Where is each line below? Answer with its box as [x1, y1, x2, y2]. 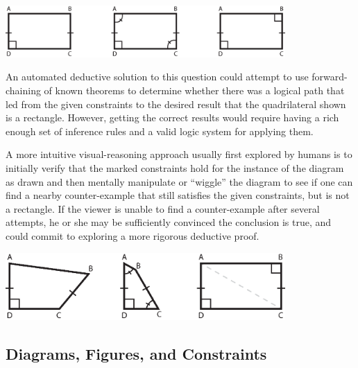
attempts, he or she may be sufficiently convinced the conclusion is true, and [6, 215, 332, 229]
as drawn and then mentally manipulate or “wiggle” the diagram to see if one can [6, 174, 353, 189]
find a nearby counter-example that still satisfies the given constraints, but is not [6, 188, 350, 202]
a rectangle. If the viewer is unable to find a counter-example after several [6, 201, 320, 216]
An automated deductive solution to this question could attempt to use [6, 69, 309, 84]
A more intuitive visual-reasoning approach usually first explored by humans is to [6, 147, 352, 161]
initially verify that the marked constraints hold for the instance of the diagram [6, 160, 344, 175]
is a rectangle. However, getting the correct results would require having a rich [6, 110, 339, 125]
